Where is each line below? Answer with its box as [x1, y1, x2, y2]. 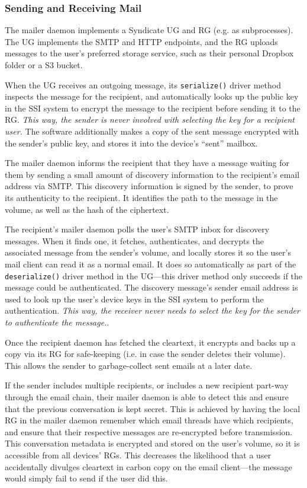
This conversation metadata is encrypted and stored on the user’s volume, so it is [5, 437, 300, 449]
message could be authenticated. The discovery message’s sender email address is [5, 281, 298, 294]
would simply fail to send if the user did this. [5, 472, 168, 484]
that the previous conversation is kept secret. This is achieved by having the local [5, 402, 300, 414]
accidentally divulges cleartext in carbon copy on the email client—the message [5, 460, 292, 473]
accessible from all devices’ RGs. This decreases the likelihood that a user [5, 448, 272, 461]
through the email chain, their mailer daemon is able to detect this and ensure [5, 390, 289, 403]
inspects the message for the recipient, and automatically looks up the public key [5, 90, 299, 103]
